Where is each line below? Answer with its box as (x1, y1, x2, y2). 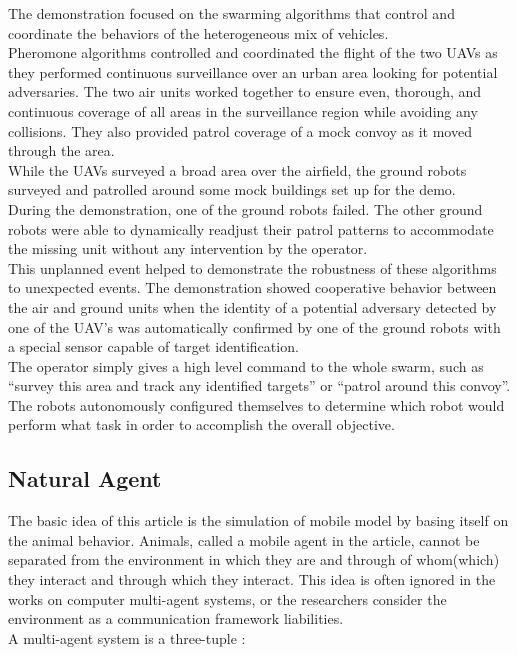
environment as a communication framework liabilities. (8, 608, 344, 629)
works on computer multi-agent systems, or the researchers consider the (8, 588, 447, 609)
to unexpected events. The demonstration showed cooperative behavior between (8, 277, 497, 298)
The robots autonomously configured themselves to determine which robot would (8, 394, 505, 415)
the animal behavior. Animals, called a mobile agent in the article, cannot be (8, 529, 480, 550)
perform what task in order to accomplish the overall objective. (8, 414, 395, 435)
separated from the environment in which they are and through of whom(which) (8, 549, 500, 570)
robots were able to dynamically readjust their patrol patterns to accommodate (8, 218, 494, 239)
